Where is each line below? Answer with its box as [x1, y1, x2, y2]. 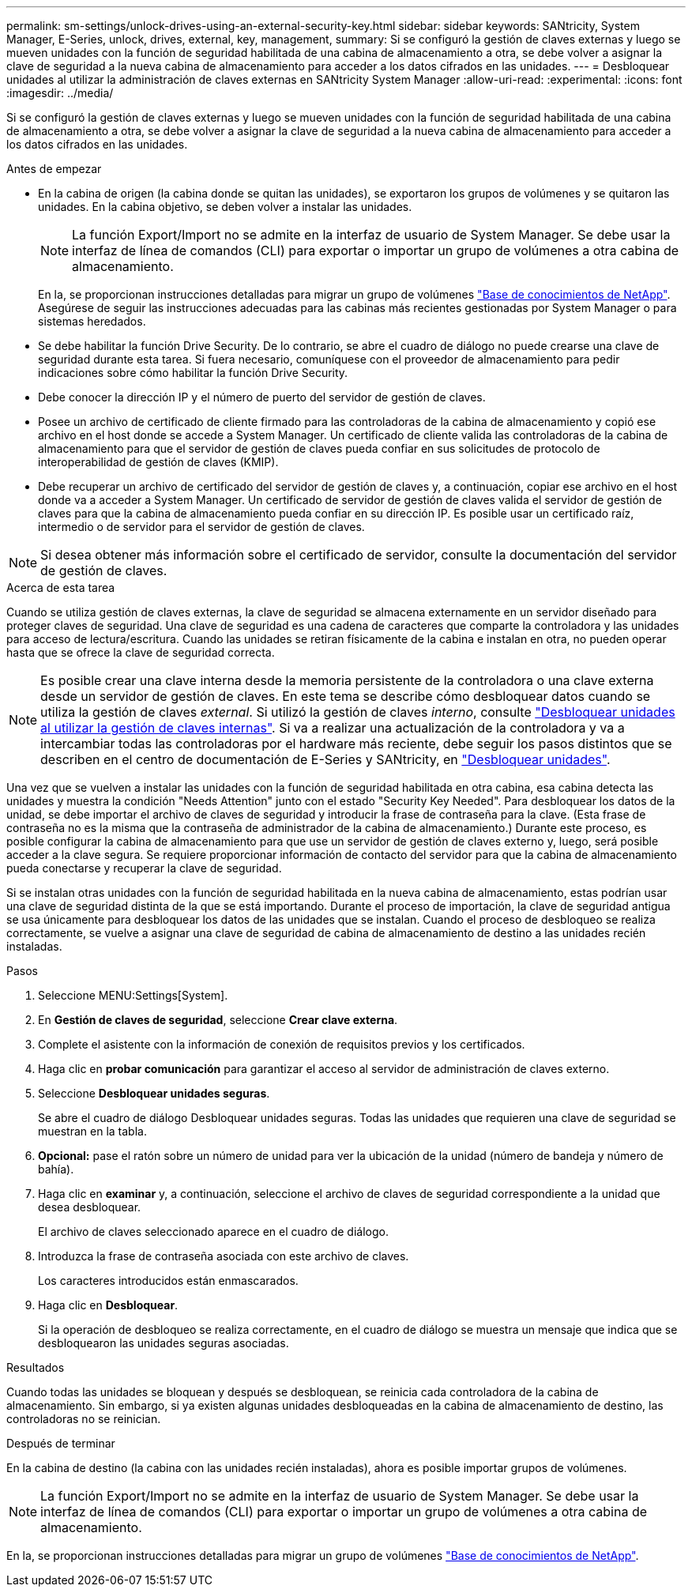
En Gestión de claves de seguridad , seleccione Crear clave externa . [38, 1013, 398, 1026]
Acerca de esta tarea [6, 581, 115, 594]
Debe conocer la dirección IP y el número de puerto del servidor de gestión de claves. [38, 390, 486, 404]
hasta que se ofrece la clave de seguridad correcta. [6, 646, 275, 659]
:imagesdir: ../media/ [6, 86, 114, 100]
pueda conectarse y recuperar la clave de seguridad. [6, 861, 282, 875]
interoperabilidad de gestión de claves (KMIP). [38, 455, 279, 469]
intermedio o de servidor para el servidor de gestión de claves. [38, 520, 365, 533]
